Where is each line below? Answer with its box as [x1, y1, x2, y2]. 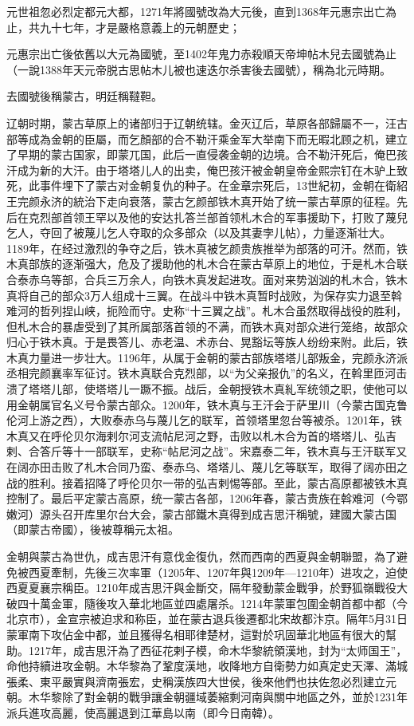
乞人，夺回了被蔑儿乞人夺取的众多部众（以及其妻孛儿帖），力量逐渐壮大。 [6, 224, 391, 241]
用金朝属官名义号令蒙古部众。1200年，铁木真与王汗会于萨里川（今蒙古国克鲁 [6, 396, 408, 412]
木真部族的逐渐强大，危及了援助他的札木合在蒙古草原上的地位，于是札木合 [6, 255, 396, 272]
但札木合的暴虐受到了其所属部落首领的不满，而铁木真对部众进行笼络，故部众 [6, 318, 408, 334]
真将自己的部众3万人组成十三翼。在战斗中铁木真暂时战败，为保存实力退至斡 [6, 286, 402, 303]
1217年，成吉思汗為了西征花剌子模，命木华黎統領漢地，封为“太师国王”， [28, 641, 408, 658]
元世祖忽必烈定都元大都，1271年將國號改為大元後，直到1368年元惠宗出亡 [6, 3, 385, 19]
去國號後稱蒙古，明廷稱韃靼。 [6, 88, 162, 105]
